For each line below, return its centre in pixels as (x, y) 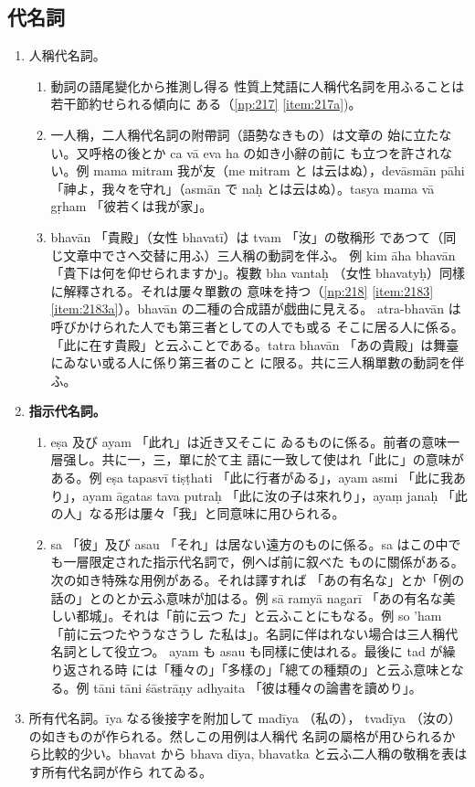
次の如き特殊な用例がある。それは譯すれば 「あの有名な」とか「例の (258, 580)
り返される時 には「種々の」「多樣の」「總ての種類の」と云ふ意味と (251, 670)
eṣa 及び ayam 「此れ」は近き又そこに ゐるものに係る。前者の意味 (249, 441)
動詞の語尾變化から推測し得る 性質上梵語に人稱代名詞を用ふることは (258, 85)
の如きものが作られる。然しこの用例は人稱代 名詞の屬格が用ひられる (236, 735)
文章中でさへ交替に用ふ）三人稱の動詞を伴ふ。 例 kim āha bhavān (259, 255)
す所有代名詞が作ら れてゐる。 (121, 771)
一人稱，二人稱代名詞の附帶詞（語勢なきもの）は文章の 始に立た (245, 134)
